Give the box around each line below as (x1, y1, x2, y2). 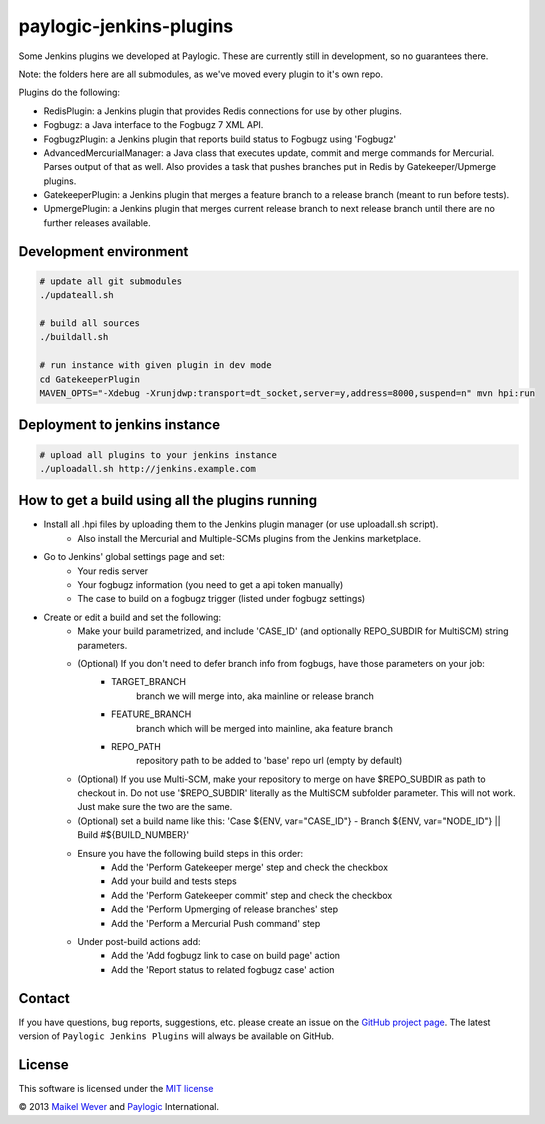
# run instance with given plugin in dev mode (39, 360, 272, 371)
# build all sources (39, 318, 140, 329)
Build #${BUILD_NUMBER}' (77, 829, 190, 841)
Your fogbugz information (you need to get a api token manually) (77, 579, 344, 591)
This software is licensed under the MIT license (18, 1082, 214, 1094)
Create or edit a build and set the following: (43, 611, 222, 623)
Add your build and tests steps (111, 875, 237, 887)
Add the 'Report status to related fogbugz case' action (111, 963, 335, 975)
